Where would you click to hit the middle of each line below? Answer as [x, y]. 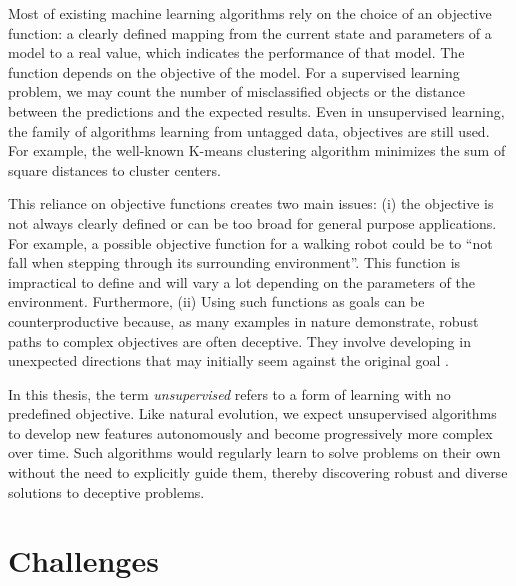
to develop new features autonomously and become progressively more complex [250, 432]
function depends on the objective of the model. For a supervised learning [234, 71]
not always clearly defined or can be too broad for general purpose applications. [252, 222]
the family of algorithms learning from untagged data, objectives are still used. [249, 130]
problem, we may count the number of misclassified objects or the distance [237, 91]
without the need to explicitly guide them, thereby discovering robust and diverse [258, 472]
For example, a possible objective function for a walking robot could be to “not [250, 242]
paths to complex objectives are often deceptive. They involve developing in [239, 340]
